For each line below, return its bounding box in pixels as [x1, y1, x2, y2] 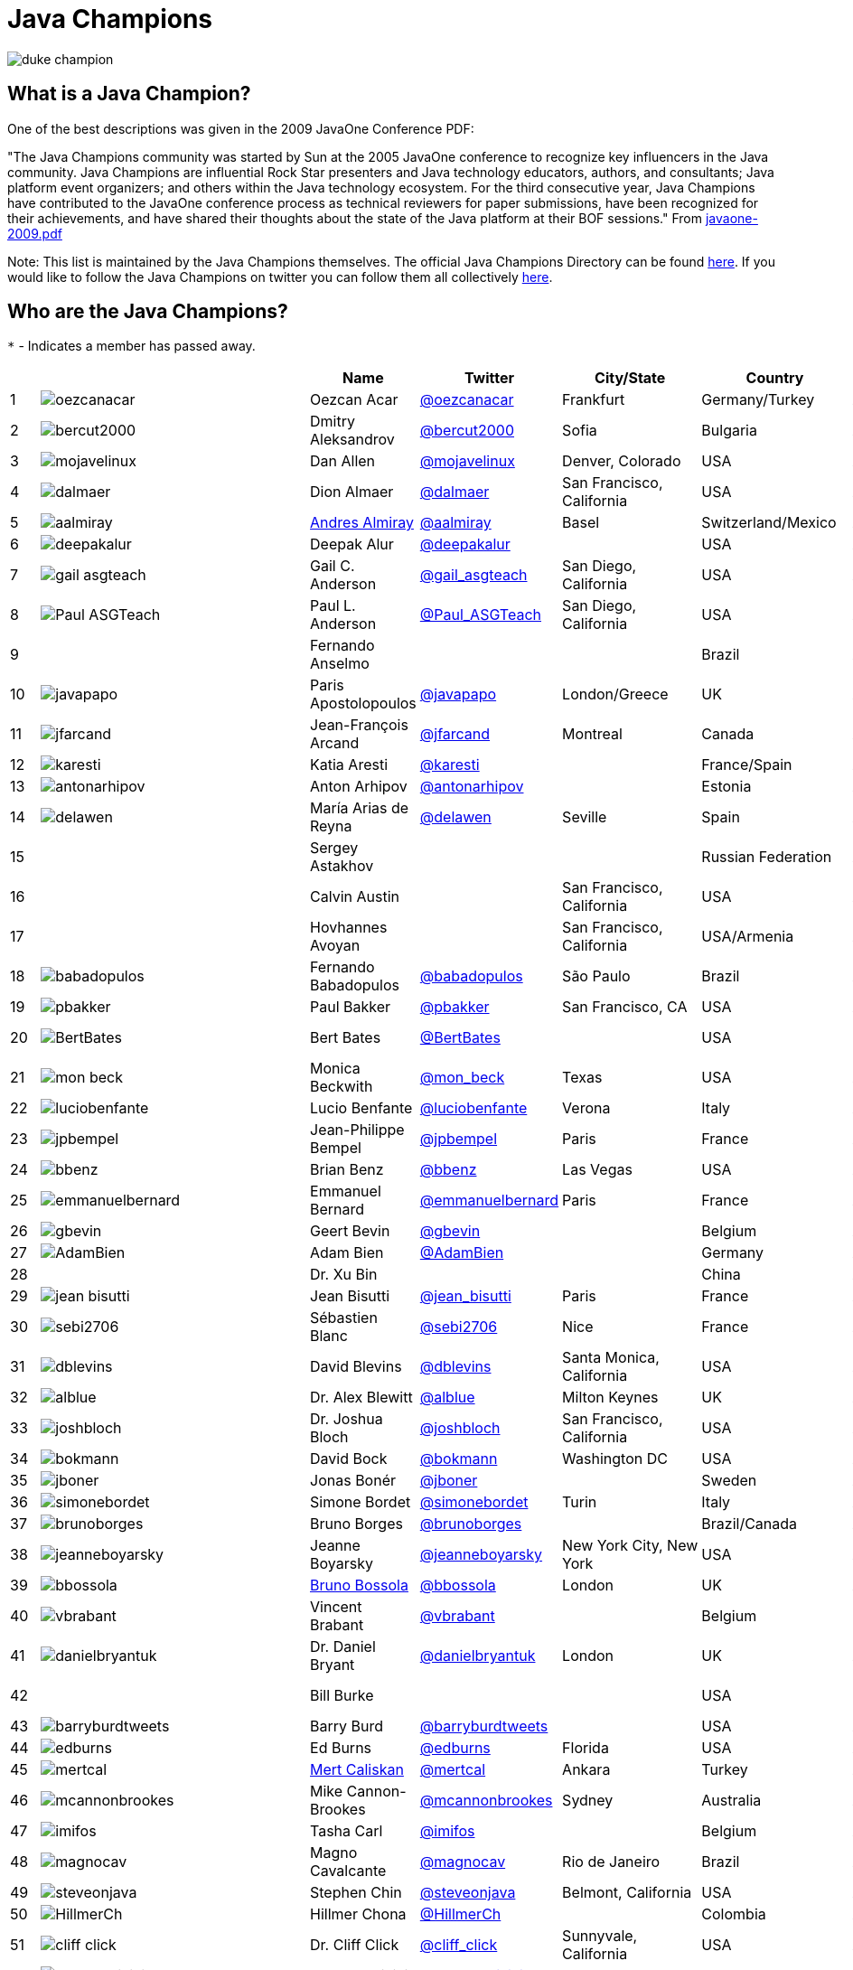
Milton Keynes [562, 1388, 659, 1407]
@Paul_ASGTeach [419, 605, 541, 624]
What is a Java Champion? [7, 82, 251, 106]
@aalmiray [419, 513, 492, 532]
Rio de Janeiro [562, 1853, 661, 1871]
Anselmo [310, 654, 370, 673]
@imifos [419, 1822, 475, 1841]
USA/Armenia [701, 927, 794, 946]
